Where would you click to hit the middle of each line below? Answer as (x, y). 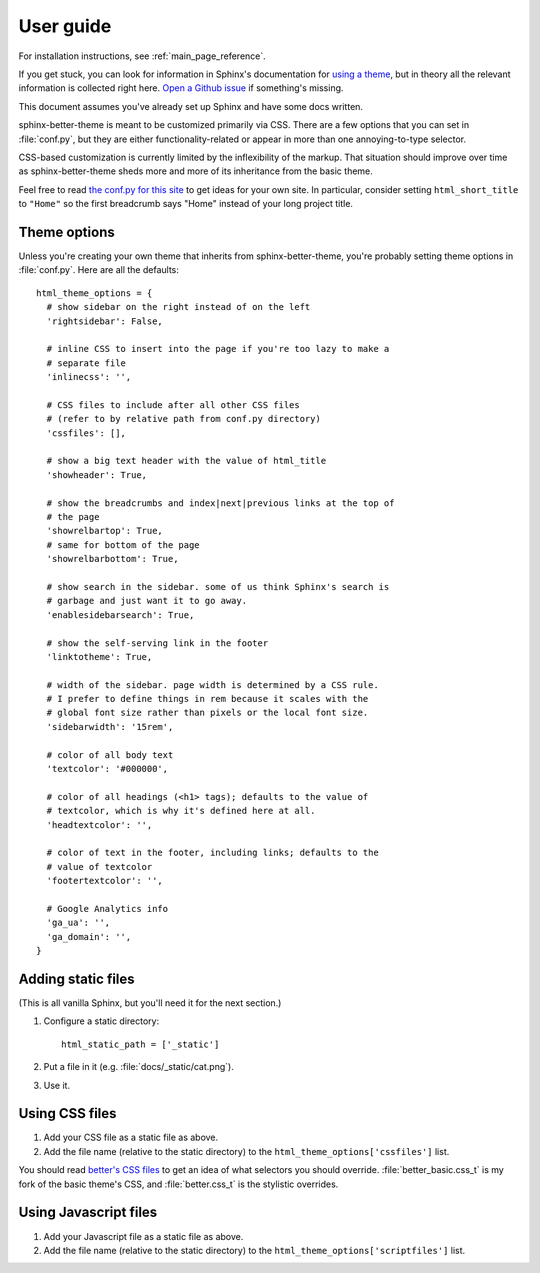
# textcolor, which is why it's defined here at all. (181, 811)
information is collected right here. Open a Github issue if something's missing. (181, 88)
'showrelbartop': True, (105, 531)
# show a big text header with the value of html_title (186, 461)
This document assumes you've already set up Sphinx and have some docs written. (191, 106)
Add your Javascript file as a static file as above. (143, 1236)
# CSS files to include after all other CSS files (173, 404)
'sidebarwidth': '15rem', (110, 726)
